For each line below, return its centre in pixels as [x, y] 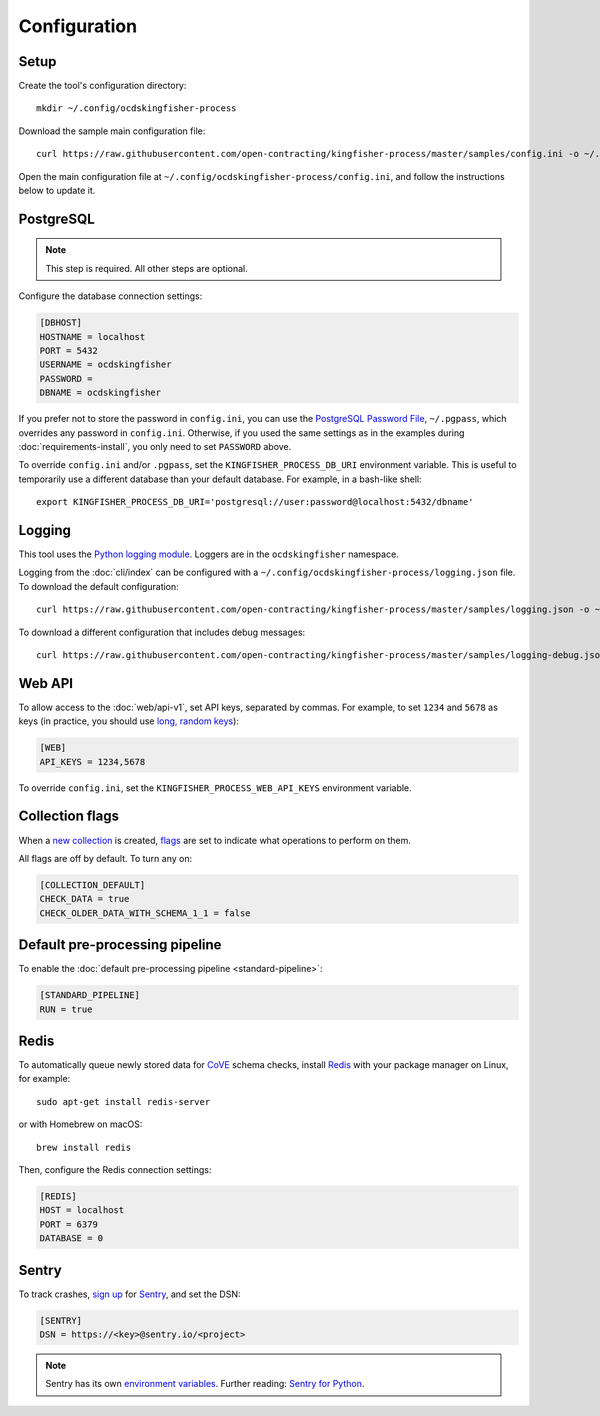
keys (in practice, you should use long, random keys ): [129, 721]
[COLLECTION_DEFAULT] [92, 884]
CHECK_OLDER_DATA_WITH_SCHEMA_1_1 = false [145, 913]
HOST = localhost [82, 1210]
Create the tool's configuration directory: [102, 86]
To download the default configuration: [98, 586]
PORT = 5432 [69, 350]
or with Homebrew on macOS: [80, 1124]
